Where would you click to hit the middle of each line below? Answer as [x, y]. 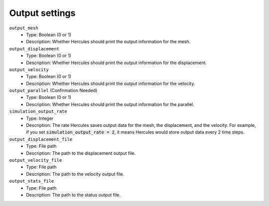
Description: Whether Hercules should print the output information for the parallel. [110, 104]
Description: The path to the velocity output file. [75, 174]
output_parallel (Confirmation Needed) [53, 91]
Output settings [42, 13]
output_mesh [24, 28]
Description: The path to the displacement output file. [81, 153]
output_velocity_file [36, 160]
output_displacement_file [41, 139]
